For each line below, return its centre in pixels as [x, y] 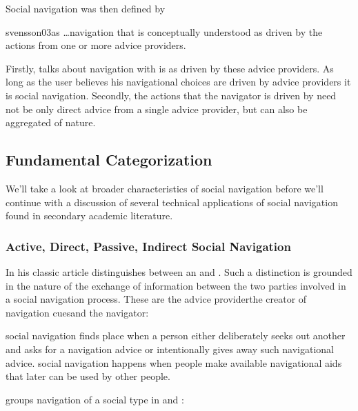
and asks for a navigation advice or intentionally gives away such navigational [170, 349]
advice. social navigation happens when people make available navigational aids [174, 362]
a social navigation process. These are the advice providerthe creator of [156, 299]
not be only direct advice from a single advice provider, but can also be [157, 109]
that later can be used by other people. [88, 376]
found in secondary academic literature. [89, 215]
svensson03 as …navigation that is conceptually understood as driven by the [164, 31]
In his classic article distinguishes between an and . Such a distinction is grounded [179, 271]
